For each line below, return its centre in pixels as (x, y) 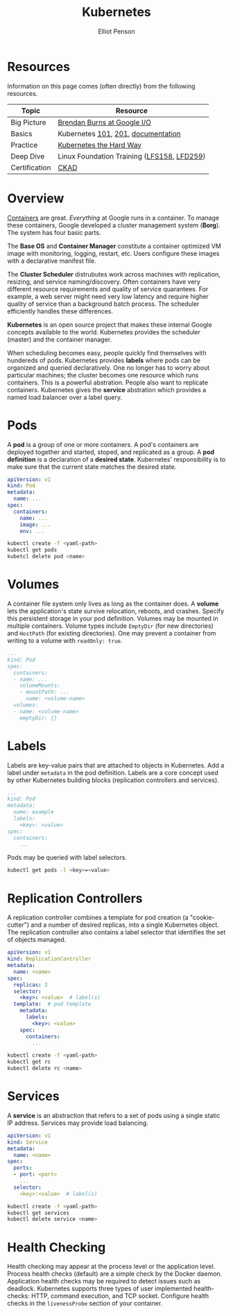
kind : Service (28, 1142)
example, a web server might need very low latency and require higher (108, 296)
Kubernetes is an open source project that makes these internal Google (110, 325)
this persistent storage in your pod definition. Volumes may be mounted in (113, 618)
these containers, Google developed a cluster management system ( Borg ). (114, 225)
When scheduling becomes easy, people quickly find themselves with (107, 352)
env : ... (32, 531)
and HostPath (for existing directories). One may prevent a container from (112, 633)
